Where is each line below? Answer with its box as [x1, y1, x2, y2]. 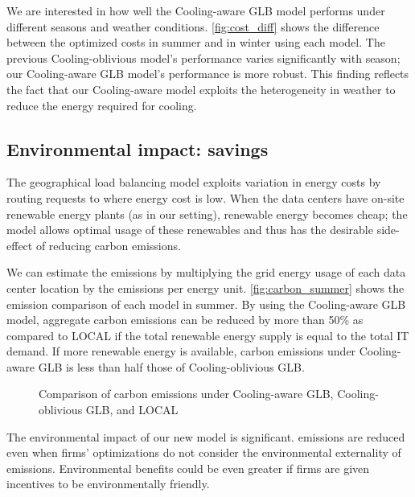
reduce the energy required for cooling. [6, 97, 197, 113]
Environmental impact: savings [6, 136, 269, 161]
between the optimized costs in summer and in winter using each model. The [6, 34, 385, 51]
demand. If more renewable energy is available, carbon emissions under [6, 343, 356, 359]
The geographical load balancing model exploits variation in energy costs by [6, 174, 381, 191]
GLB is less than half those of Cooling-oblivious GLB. [38, 358, 305, 375]
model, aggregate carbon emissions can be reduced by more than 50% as [6, 311, 364, 328]
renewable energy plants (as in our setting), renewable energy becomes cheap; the [6, 205, 408, 222]
